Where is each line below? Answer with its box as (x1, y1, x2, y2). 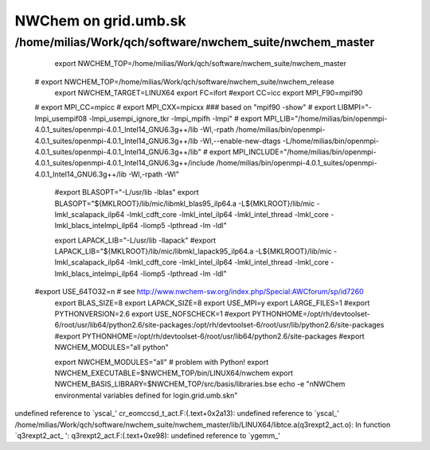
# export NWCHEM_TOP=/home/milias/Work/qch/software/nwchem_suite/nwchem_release (34, 76, 334, 87)
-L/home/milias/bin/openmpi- (282, 136, 380, 145)
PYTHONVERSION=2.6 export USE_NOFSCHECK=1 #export (54, 309, 251, 319)
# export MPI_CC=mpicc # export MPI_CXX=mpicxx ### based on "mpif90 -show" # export (34, 103, 336, 112)
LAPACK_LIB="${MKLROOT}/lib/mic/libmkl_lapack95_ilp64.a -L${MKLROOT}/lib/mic (54, 246, 332, 256)
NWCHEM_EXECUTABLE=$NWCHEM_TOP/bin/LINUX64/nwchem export (54, 368, 294, 378)
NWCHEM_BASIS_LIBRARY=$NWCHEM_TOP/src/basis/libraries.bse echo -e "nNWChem (54, 379, 346, 389)
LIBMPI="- (337, 103, 372, 112)
